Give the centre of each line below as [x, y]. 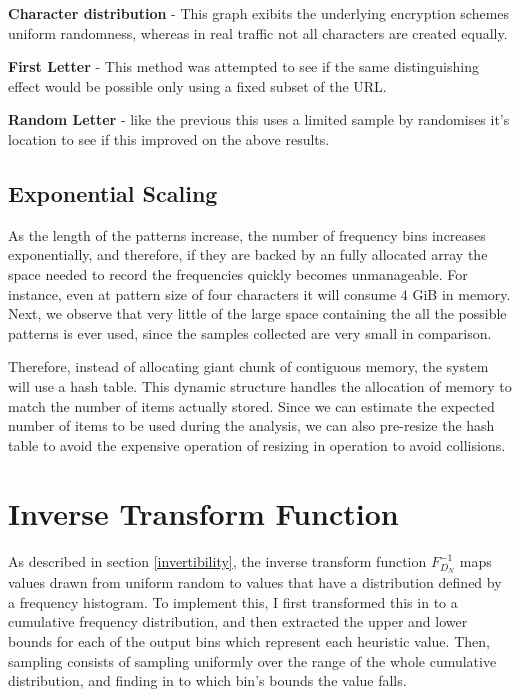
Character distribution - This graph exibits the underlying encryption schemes [259, 13]
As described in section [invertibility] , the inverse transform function [217, 561]
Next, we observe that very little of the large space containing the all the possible [257, 313]
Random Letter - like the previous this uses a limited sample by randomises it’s [259, 119]
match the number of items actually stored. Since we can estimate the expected [251, 405]
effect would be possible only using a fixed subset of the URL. [197, 85]
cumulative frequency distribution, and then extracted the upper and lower [238, 621]
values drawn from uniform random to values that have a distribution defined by [255, 582]
